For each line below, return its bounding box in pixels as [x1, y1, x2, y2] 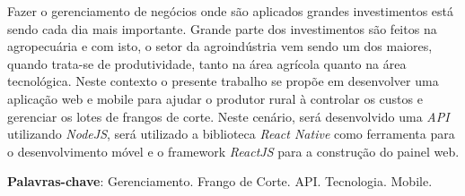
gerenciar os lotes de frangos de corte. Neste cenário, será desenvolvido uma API [7, 107, 450, 125]
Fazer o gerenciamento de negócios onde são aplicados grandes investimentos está [7, 2, 453, 20]
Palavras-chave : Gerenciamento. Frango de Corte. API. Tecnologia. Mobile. [7, 172, 433, 191]
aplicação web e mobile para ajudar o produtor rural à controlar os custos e [7, 89, 423, 107]
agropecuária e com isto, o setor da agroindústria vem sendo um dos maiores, [7, 37, 433, 55]
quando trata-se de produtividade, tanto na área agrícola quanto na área [7, 54, 407, 72]
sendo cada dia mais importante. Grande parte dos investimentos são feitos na [7, 19, 437, 38]
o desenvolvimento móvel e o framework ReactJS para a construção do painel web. [7, 141, 460, 160]
